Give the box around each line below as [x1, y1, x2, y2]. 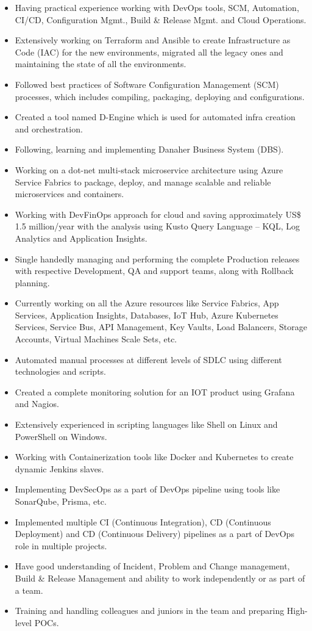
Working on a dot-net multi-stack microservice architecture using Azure [15, 163, 283, 176]
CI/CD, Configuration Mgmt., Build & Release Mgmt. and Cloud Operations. [15, 13, 307, 26]
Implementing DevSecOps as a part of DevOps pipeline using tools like [15, 483, 280, 496]
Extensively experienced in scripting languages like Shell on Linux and [15, 418, 278, 431]
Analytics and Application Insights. [15, 231, 147, 244]
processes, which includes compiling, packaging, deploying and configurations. [15, 90, 305, 103]
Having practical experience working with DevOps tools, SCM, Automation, [15, 1, 299, 13]
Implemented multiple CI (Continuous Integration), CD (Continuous [15, 515, 271, 528]
